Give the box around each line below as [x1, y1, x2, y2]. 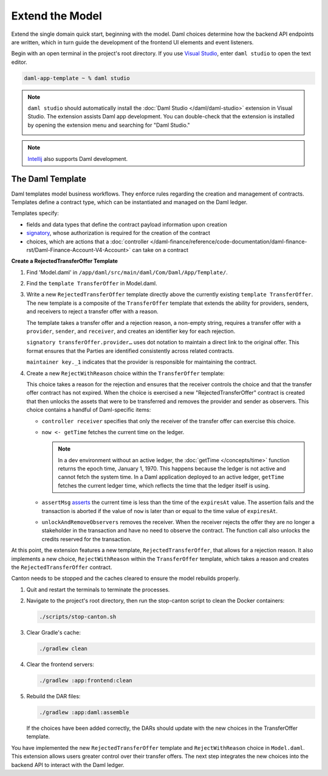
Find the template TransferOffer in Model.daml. [26, 280, 157, 287]
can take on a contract [132, 246, 188, 253]
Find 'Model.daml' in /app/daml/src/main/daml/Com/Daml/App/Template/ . [26, 268, 228, 276]
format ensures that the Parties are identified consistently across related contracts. [26, 347, 234, 355]
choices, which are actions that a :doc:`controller [26, 237, 149, 245]
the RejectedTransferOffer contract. [11, 563, 112, 571]
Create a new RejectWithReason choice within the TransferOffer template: [26, 369, 225, 376]
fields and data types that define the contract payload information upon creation [26, 220, 227, 228]
